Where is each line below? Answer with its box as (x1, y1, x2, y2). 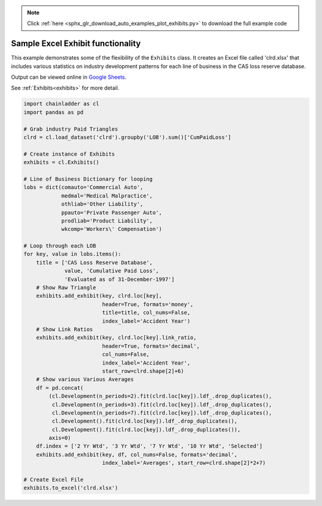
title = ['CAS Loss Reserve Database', (36, 259, 153, 266)
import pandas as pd (23, 109, 83, 116)
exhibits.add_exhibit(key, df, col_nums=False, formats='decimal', (36, 451, 238, 458)
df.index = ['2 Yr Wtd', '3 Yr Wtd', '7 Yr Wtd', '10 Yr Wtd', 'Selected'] (36, 443, 263, 450)
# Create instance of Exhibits (23, 150, 116, 158)
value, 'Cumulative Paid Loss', (64, 267, 159, 274)
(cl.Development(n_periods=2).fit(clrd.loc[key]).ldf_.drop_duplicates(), (48, 393, 273, 400)
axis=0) (48, 434, 72, 442)
